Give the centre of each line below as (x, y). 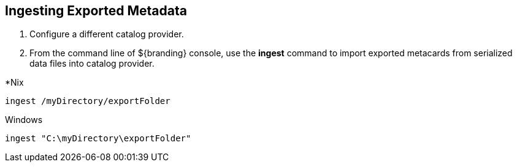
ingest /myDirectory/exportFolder (88, 101)
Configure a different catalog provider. (107, 34)
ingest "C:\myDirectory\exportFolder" (98, 139)
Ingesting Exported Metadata (96, 11)
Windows (24, 120)
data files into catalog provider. (92, 64)
